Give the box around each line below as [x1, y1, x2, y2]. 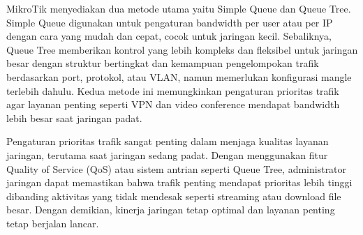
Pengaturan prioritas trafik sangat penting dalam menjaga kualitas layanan [6, 134, 329, 149]
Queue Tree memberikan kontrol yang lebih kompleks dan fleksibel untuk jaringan [6, 42, 358, 56]
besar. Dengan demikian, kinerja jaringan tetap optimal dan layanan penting [6, 202, 335, 217]
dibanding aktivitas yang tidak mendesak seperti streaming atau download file [6, 188, 341, 203]
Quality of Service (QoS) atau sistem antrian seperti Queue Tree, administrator [6, 161, 347, 176]
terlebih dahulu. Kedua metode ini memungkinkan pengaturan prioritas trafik [6, 83, 339, 98]
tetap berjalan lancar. [6, 215, 99, 230]
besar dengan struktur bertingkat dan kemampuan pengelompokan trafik [6, 56, 319, 70]
